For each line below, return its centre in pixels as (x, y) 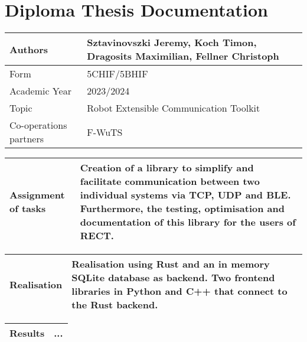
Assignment (37, 195)
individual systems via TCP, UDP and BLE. (185, 195)
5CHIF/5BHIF (117, 74)
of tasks (28, 209)
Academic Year (40, 91)
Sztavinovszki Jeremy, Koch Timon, (172, 43)
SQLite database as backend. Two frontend (173, 278)
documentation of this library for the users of (188, 222)
